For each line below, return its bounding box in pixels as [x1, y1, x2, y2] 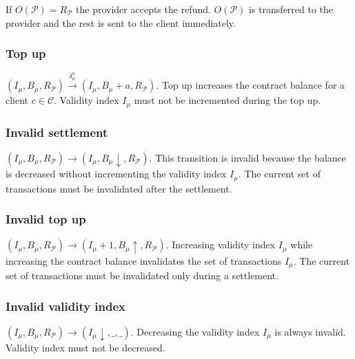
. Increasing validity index [165, 237, 276, 252]
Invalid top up [6, 210, 86, 228]
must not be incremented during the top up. [134, 93, 321, 107]
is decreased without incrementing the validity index [6, 166, 227, 181]
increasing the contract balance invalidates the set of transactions [6, 253, 282, 268]
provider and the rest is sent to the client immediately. [6, 15, 236, 30]
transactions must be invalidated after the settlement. [6, 181, 232, 195]
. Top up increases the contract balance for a [156, 78, 345, 92]
